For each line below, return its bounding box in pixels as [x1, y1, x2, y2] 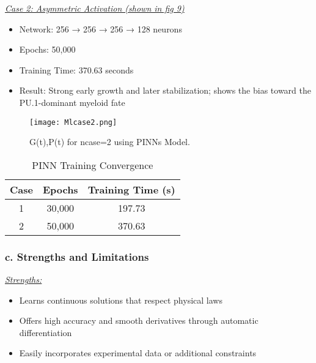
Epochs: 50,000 [19, 43, 76, 56]
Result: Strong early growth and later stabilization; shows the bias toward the [19, 84, 311, 97]
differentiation [19, 326, 72, 339]
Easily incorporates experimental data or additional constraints [19, 346, 257, 359]
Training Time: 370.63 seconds [19, 63, 134, 76]
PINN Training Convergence [32, 157, 153, 172]
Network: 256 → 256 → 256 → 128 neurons [19, 22, 182, 35]
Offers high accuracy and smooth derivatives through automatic [19, 314, 259, 327]
